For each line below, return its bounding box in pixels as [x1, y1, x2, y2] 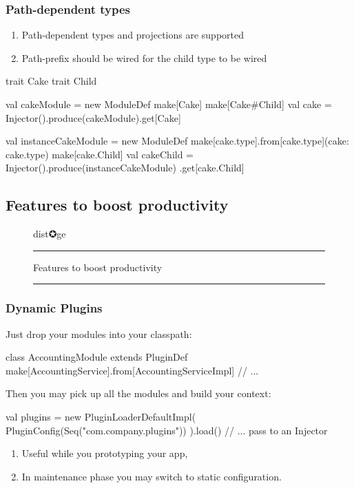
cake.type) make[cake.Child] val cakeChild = [6, 147, 194, 161]
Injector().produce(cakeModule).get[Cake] [6, 110, 181, 125]
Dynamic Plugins [6, 299, 103, 317]
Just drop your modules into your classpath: [6, 326, 192, 341]
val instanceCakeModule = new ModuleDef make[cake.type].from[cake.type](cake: [6, 134, 349, 148]
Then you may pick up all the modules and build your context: [6, 386, 271, 401]
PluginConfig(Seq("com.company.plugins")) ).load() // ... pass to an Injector [6, 423, 328, 437]
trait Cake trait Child [6, 74, 97, 88]
